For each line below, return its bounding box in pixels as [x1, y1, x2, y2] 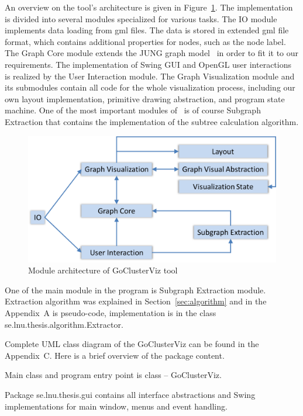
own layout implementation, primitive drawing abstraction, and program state [5, 92, 285, 105]
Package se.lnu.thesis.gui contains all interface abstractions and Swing [5, 389, 256, 401]
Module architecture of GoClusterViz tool [28, 264, 178, 276]
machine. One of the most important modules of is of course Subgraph [5, 104, 261, 116]
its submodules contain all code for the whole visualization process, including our [5, 81, 295, 93]
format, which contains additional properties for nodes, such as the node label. [5, 35, 286, 47]
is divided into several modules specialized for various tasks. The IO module [5, 12, 277, 25]
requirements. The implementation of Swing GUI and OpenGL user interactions [5, 58, 292, 70]
